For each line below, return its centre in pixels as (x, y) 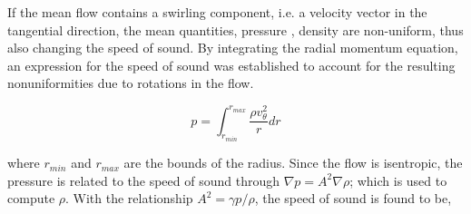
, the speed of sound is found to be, (353, 198)
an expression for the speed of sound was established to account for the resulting (231, 65)
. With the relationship (129, 198)
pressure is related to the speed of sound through (143, 180)
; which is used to (398, 180)
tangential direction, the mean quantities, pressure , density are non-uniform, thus (235, 29)
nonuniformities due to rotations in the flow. (131, 83)
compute (31, 198)
